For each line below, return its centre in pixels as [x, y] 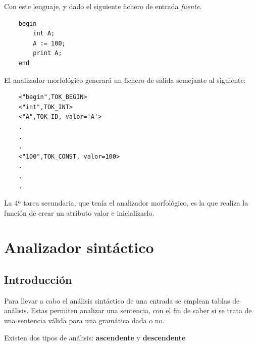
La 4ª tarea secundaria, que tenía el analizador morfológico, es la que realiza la [126, 203]
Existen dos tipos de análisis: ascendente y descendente [95, 337]
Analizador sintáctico [79, 247]
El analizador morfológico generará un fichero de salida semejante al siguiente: [125, 80]
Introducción [38, 280]
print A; [47, 53]
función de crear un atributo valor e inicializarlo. [79, 212]
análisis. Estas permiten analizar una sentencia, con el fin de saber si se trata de [128, 310]
